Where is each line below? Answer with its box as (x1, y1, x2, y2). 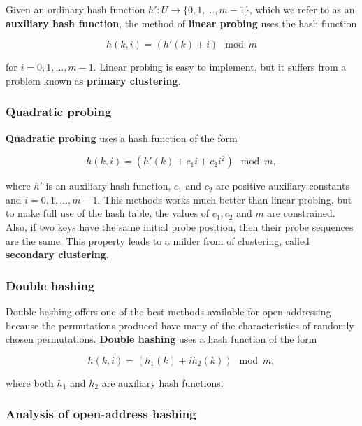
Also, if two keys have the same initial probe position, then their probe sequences (6, 219, 354, 234)
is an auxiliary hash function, (45, 178, 171, 193)
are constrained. (267, 206, 335, 220)
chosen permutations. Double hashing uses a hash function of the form (6, 332, 317, 346)
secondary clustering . (6, 247, 109, 262)
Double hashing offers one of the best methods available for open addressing (6, 304, 331, 318)
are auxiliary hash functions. (101, 375, 224, 390)
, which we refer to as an (249, 2, 355, 16)
